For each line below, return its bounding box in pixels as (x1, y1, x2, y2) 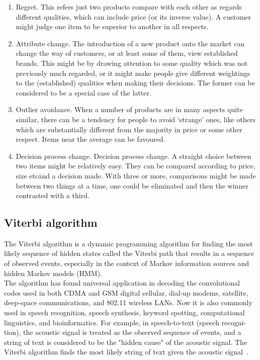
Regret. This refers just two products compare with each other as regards (16, 2, 242, 12)
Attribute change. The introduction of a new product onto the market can (16, 38, 245, 48)
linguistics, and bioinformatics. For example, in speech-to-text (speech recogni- (4, 317, 246, 327)
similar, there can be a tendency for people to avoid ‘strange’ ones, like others (16, 114, 255, 124)
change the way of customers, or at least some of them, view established (16, 48, 238, 58)
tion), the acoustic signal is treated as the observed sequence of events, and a (4, 327, 241, 337)
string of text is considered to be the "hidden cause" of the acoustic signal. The (4, 336, 247, 347)
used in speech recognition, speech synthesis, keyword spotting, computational (4, 307, 245, 318)
